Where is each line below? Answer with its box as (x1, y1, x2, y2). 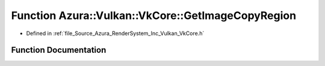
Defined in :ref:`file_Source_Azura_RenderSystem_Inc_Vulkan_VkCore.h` (26, 30, 205, 37)
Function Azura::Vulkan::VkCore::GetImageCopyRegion (11, 9, 297, 22)
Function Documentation (11, 45, 107, 55)
